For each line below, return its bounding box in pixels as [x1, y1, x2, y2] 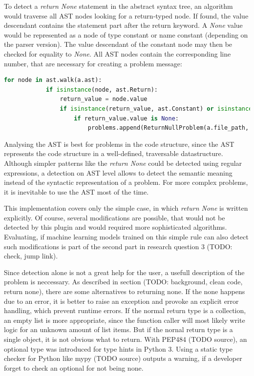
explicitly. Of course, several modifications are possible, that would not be [4, 212, 225, 222]
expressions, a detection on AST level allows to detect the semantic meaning [4, 167, 233, 178]
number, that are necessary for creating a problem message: [4, 58, 182, 68]
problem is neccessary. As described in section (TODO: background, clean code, [4, 277, 243, 287]
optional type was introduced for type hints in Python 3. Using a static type [4, 343, 233, 354]
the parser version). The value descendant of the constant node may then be [4, 39, 233, 49]
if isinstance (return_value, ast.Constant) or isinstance [60, 105, 253, 112]
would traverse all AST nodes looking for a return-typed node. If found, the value [4, 10, 249, 20]
